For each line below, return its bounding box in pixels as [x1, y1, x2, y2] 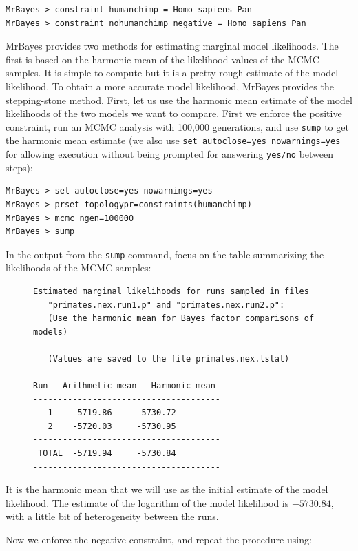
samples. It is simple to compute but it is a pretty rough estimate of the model [6, 65, 339, 80]
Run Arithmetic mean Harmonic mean [33, 381, 215, 391]
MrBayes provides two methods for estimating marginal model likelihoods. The [6, 39, 339, 53]
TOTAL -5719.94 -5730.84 [38, 448, 176, 459]
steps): [6, 160, 33, 174]
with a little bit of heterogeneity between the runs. [6, 509, 219, 523]
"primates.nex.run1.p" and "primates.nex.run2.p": [48, 300, 285, 310]
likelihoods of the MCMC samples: [6, 260, 151, 275]
